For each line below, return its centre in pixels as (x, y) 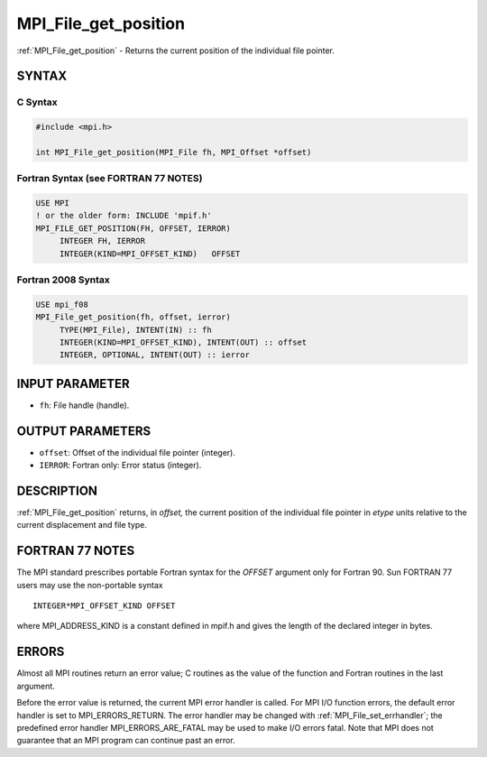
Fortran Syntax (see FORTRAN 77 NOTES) (110, 179)
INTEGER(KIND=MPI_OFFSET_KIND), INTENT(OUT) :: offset (183, 342)
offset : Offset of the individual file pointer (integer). (138, 452)
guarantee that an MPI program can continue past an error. (126, 741)
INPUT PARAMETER (73, 383)
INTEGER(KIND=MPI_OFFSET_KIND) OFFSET (150, 254)
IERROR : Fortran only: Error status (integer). (120, 466)
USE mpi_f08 (62, 304)
